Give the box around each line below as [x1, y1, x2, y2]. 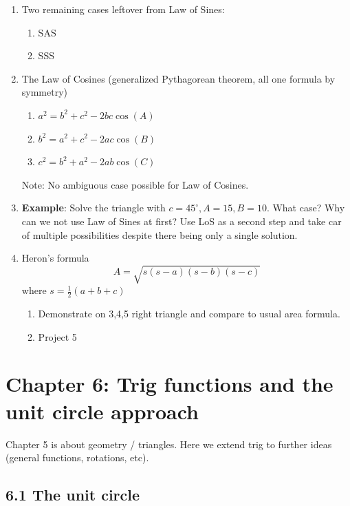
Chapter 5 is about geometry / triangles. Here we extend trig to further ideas [6, 436, 332, 451]
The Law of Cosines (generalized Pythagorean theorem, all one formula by [21, 71, 336, 85]
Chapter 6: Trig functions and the [6, 370, 333, 398]
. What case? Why [266, 200, 345, 215]
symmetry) [21, 85, 68, 99]
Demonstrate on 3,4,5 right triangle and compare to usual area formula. [38, 306, 340, 321]
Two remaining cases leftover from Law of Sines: [21, 2, 225, 16]
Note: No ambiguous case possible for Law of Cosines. [21, 177, 249, 191]
